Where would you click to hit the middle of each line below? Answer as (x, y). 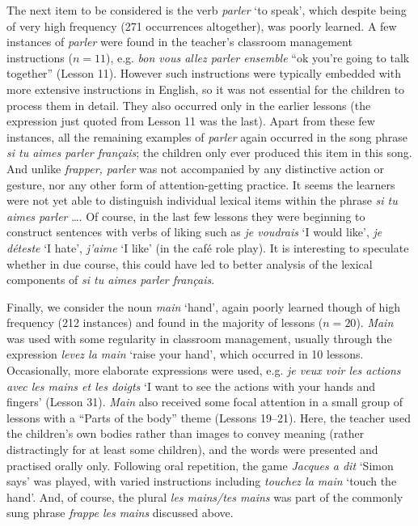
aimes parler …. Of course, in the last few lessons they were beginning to (186, 216)
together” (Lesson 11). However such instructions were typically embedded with (204, 73)
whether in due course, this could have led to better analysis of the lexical (190, 263)
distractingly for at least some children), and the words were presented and (192, 450)
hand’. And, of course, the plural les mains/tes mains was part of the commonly (205, 496)
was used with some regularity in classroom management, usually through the (199, 338)
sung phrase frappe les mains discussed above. (120, 513)
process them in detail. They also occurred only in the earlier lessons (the (189, 105)
